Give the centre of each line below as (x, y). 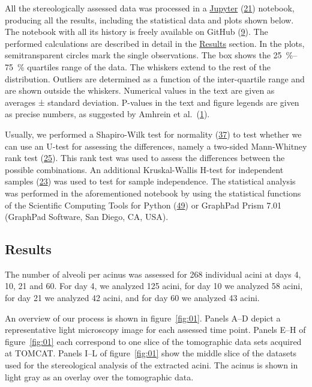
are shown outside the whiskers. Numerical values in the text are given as (140, 90)
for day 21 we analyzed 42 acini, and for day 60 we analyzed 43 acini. (132, 298)
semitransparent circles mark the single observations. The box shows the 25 (143, 55)
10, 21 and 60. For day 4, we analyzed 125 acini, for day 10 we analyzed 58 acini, (154, 286)
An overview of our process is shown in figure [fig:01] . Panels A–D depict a (143, 318)
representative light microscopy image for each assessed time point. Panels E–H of (155, 330)
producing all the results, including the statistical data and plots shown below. (149, 20)
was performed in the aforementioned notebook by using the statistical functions (153, 193)
